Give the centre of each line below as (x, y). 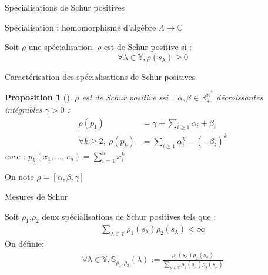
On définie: (24, 244)
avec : (15, 155)
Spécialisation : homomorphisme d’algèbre (81, 27)
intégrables (24, 109)
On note (19, 177)
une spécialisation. (61, 47)
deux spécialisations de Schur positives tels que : (129, 216)
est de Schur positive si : (148, 47)
